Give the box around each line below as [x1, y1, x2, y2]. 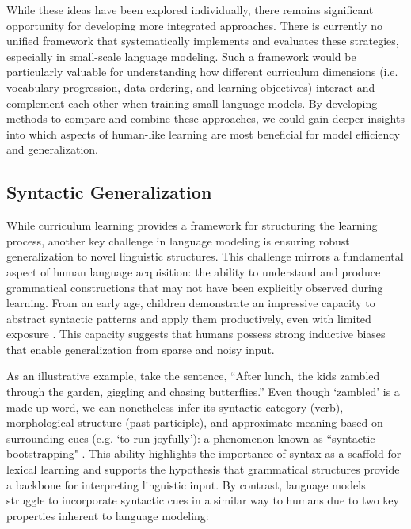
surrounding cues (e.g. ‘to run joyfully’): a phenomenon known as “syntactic [6, 429, 375, 446]
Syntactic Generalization [6, 180, 212, 204]
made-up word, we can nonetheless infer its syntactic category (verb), [6, 398, 344, 415]
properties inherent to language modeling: [6, 507, 209, 523]
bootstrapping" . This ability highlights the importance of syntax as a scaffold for [6, 445, 401, 462]
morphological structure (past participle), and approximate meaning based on [6, 414, 383, 431]
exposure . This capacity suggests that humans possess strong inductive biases [6, 325, 386, 342]
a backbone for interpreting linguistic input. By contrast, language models [6, 476, 366, 493]
